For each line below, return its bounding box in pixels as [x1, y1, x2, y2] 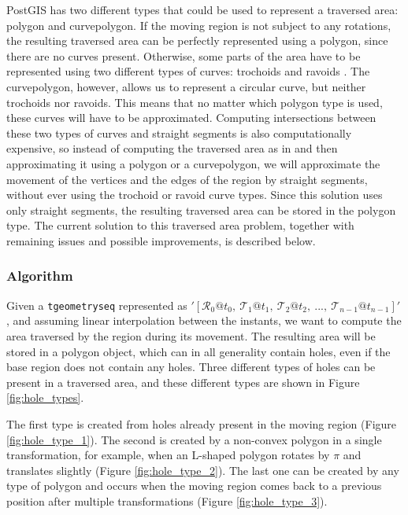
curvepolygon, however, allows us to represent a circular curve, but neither [6, 78, 366, 94]
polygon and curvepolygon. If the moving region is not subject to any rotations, [6, 17, 391, 33]
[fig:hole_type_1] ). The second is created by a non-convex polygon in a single [6, 431, 382, 447]
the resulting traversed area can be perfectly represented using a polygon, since [6, 32, 388, 49]
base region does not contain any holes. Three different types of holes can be [6, 359, 376, 375]
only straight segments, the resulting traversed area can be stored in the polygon [6, 201, 396, 218]
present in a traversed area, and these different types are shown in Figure [6, 373, 360, 390]
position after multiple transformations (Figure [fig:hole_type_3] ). [6, 492, 328, 509]
